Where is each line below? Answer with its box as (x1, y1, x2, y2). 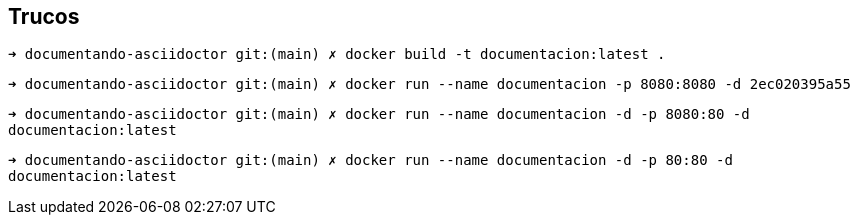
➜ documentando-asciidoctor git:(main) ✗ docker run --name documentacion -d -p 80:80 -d (8, 152, 733, 169)
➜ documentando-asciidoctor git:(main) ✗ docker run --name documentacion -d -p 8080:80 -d (8, 106, 750, 123)
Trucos (8, 4, 80, 29)
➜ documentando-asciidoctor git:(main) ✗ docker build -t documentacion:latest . (8, 46, 666, 63)
